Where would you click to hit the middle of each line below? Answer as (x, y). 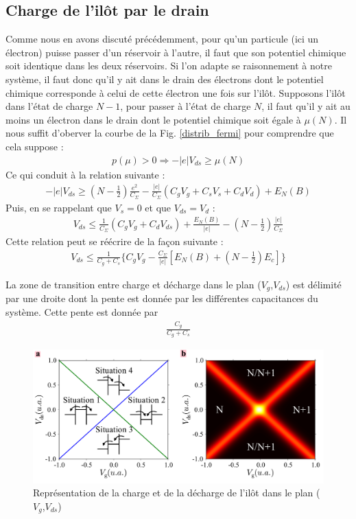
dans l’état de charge (49, 106)
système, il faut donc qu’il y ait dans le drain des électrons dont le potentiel (165, 79)
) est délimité (313, 284)
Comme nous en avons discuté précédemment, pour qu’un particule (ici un (162, 39)
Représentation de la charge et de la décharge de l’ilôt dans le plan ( (177, 493)
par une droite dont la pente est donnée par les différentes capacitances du (162, 298)
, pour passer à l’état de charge (186, 106)
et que (158, 207)
